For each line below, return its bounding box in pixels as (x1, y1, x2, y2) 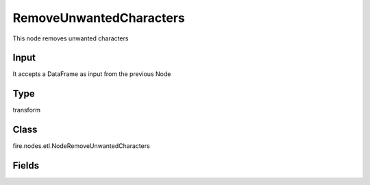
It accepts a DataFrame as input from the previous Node (12, 70, 171, 78)
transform (12, 106, 41, 114)
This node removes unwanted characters (12, 34, 129, 42)
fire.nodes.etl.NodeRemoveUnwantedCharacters (12, 142, 150, 150)
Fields (12, 160, 40, 171)
